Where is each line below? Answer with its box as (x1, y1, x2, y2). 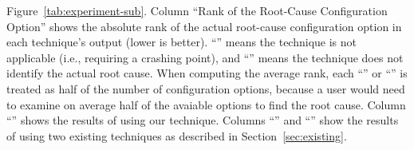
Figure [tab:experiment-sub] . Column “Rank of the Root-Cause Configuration (6, 2, 388, 18)
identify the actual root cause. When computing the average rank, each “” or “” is (6, 65, 408, 81)
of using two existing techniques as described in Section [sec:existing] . (6, 127, 347, 144)
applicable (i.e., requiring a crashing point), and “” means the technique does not (6, 49, 404, 65)
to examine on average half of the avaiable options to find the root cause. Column (6, 96, 406, 112)
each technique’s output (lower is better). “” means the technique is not (6, 34, 357, 50)
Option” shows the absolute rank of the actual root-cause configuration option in (6, 18, 402, 34)
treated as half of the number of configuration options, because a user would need (6, 80, 405, 97)
